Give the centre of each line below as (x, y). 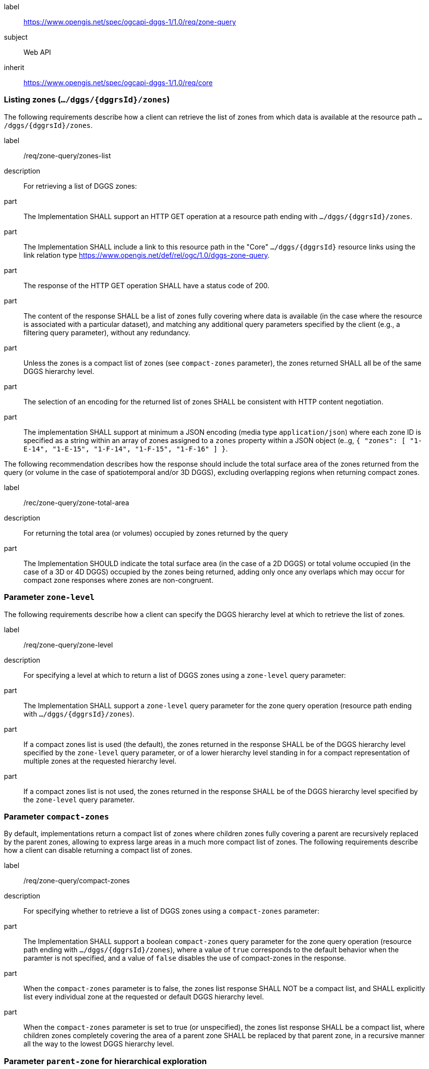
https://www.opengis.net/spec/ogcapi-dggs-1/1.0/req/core (118, 83)
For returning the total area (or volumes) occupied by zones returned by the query (156, 533)
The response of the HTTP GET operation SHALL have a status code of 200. (147, 285)
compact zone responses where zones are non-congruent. (119, 580)
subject (16, 37)
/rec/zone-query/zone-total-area (76, 502)
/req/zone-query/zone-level (68, 645)
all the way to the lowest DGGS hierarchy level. (99, 1044)
